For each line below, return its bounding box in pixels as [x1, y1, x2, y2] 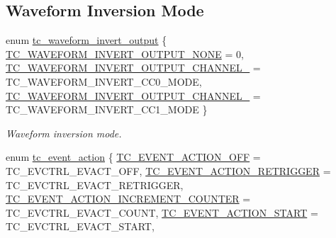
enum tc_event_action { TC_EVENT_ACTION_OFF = [6, 149, 261, 164]
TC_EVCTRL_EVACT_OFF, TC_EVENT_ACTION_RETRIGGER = [6, 163, 331, 178]
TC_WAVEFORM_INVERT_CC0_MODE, [6, 74, 202, 89]
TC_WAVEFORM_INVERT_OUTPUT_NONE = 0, [6, 46, 244, 61]
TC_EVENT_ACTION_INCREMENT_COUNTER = [6, 191, 251, 206]
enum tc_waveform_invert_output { [6, 33, 167, 47]
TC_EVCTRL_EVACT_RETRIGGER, [6, 177, 184, 192]
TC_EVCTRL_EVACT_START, [6, 219, 155, 234]
